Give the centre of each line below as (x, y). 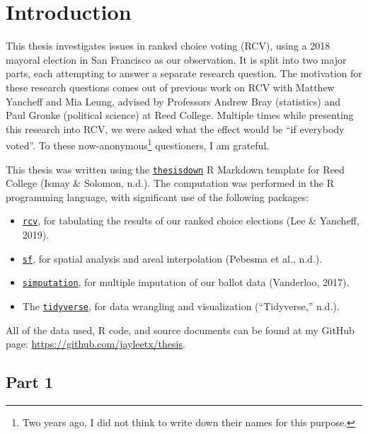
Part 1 (30, 382)
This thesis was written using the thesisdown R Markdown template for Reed (175, 169)
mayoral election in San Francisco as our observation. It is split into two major (176, 59)
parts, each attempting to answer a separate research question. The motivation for (184, 73)
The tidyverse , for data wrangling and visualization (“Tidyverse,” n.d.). (181, 305)
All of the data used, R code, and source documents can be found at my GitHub (180, 330)
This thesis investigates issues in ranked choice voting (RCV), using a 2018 (168, 46)
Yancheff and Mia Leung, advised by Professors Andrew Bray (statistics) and (173, 101)
